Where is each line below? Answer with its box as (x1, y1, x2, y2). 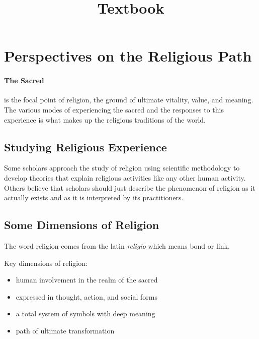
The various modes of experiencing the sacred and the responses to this (4, 104, 224, 115)
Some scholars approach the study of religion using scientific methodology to (4, 162, 240, 173)
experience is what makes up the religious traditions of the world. (4, 114, 206, 125)
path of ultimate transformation (16, 325, 115, 335)
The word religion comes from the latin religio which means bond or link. (4, 240, 230, 251)
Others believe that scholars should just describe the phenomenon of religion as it (4, 182, 255, 193)
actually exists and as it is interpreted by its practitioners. (4, 192, 184, 203)
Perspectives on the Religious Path (4, 45, 252, 66)
